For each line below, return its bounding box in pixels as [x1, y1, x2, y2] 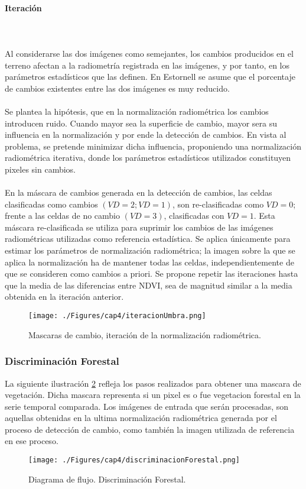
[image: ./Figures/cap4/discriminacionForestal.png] [28, 456, 240, 465]
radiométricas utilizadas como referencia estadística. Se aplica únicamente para [5, 232, 291, 245]
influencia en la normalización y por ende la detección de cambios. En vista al [5, 128, 287, 141]
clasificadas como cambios [5, 197, 98, 210]
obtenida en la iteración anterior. [5, 290, 124, 303]
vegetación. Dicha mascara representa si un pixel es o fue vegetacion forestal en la [5, 388, 301, 401]
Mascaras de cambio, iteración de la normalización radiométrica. [28, 328, 261, 341]
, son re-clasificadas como [172, 197, 264, 210]
